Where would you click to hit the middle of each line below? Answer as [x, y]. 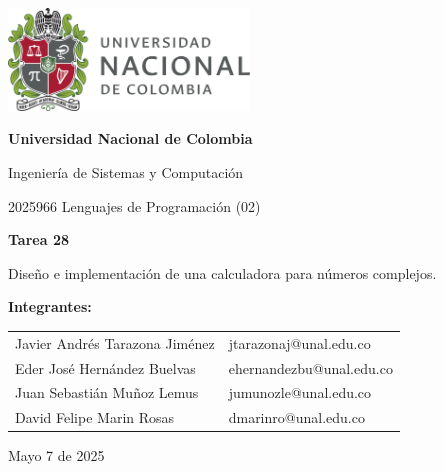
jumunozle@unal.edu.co [300, 392]
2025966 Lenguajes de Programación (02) [134, 205]
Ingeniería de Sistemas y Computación [126, 171]
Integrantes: [50, 306]
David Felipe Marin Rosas [95, 417]
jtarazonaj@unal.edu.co [299, 342]
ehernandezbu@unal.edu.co [310, 367]
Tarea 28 [38, 239]
